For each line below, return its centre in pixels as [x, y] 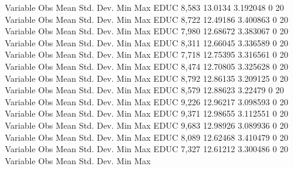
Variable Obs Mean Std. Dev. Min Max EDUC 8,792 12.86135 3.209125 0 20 [146, 78]
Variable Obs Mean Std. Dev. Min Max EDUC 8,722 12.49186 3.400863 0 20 [146, 19]
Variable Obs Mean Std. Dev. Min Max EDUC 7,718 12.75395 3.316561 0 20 [146, 54]
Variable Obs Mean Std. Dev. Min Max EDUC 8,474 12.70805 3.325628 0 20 [146, 66]
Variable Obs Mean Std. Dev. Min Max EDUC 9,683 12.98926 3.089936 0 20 [146, 125]
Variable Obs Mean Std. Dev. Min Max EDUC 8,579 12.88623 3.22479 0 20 [144, 90]
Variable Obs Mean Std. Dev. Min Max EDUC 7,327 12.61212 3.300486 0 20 [146, 149]
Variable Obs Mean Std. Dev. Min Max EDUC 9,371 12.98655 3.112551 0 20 [146, 113]
